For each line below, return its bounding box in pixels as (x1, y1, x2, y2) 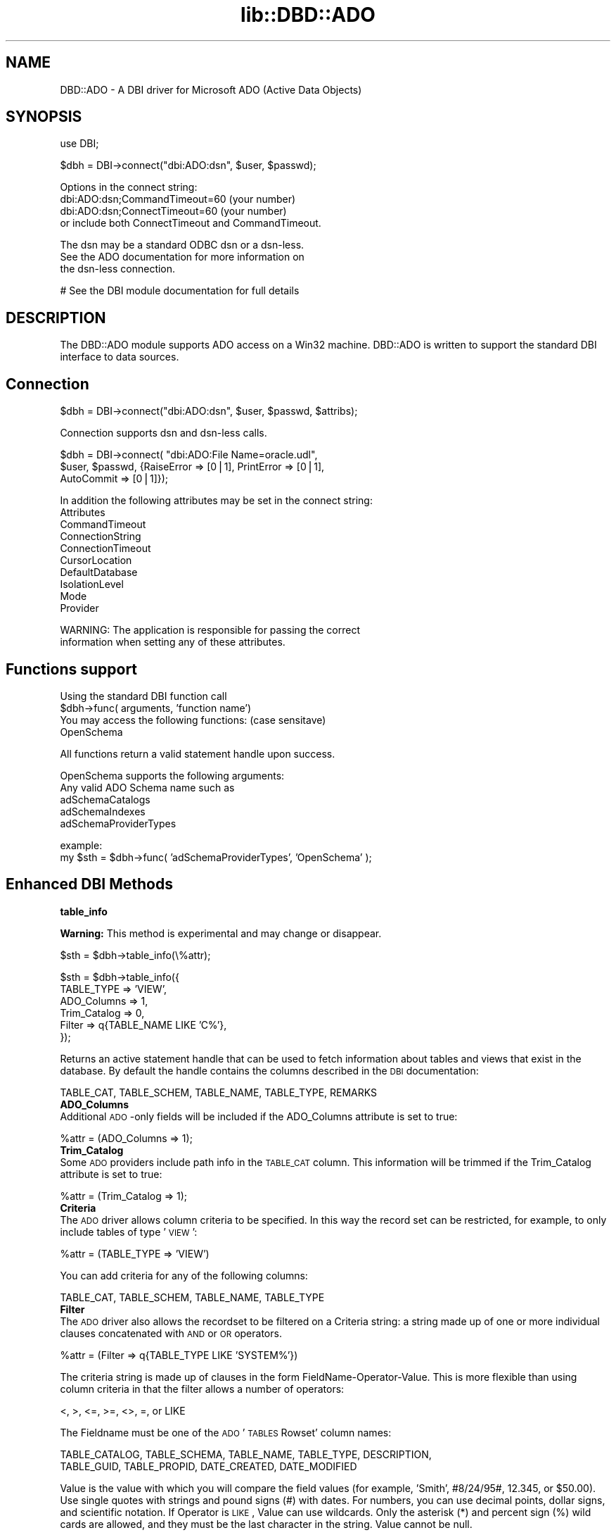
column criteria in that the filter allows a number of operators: (60, 1382, 345, 1395)
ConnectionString (60, 530, 141, 543)
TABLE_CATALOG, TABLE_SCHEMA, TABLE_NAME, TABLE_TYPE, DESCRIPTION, (60, 1448, 432, 1460)
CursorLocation (60, 554, 132, 567)
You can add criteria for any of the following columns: (60, 1269, 308, 1282)
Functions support (6, 660, 138, 678)
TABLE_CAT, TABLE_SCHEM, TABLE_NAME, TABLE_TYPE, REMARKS (60, 1086, 378, 1098)
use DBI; (60, 137, 99, 150)
